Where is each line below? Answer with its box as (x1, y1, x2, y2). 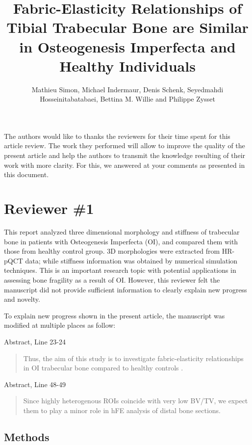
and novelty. (4, 294, 40, 304)
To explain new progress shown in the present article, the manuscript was (4, 310, 225, 320)
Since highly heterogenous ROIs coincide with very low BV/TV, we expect (23, 395, 248, 406)
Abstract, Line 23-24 (4, 336, 66, 346)
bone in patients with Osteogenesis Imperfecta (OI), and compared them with (4, 236, 238, 246)
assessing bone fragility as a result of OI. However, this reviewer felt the (4, 274, 220, 285)
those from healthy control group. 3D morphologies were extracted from (4, 246, 220, 256)
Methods (4, 429, 50, 444)
